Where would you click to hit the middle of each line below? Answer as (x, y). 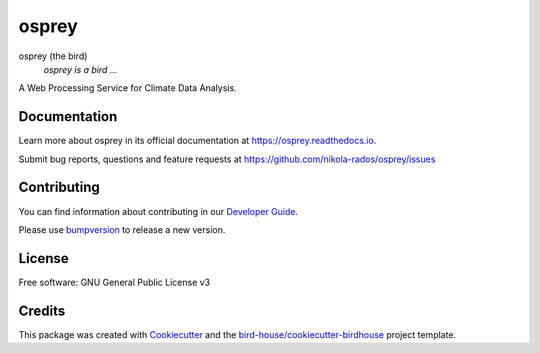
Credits (42, 310)
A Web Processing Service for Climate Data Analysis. (127, 88)
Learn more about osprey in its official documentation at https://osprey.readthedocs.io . (197, 141)
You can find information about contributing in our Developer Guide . (158, 211)
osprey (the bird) (53, 56)
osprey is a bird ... (80, 69)
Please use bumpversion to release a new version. (122, 229)
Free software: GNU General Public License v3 (114, 282)
